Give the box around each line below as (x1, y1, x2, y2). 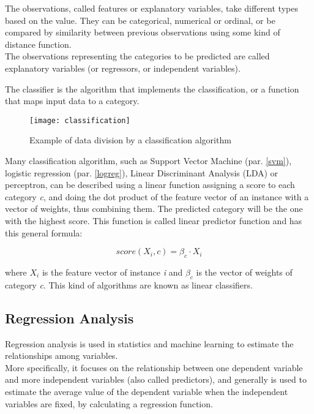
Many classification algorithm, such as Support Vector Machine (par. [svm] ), (5, 154, 292, 167)
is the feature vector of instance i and (42, 265, 183, 278)
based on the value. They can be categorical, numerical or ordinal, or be (5, 13, 275, 26)
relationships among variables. (5, 349, 118, 362)
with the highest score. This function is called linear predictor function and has (5, 214, 302, 227)
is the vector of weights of (196, 265, 293, 278)
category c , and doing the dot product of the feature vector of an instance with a (5, 190, 309, 203)
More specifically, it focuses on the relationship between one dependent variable (5, 361, 303, 374)
